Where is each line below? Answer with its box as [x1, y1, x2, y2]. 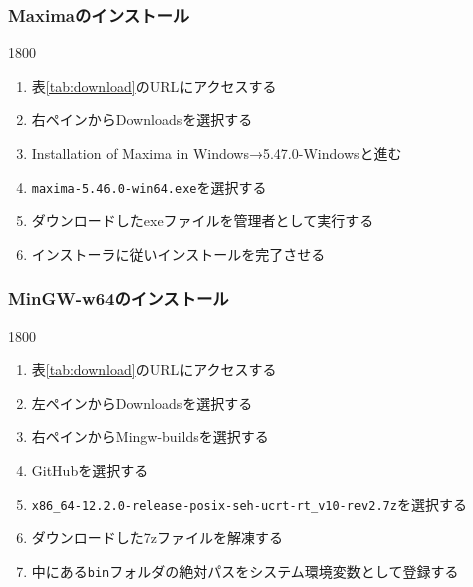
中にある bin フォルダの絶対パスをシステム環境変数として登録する [31, 560, 459, 581]
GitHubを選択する [31, 460, 149, 481]
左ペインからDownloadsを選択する [31, 392, 253, 413]
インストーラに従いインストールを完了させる [31, 243, 326, 264]
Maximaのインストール [8, 2, 190, 27]
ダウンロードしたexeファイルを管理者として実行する [31, 210, 374, 231]
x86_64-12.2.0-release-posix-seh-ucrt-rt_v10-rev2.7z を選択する [31, 493, 467, 514]
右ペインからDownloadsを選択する [31, 109, 253, 130]
